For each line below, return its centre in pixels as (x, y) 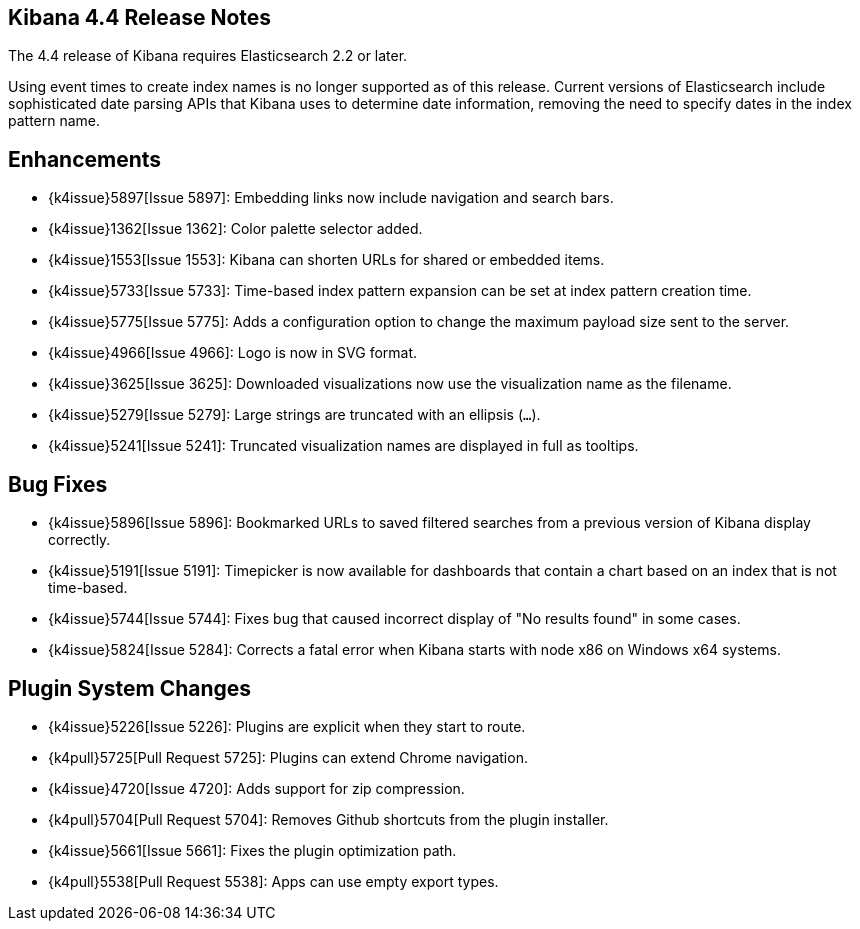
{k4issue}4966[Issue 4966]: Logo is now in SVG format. (233, 353)
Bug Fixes (58, 484)
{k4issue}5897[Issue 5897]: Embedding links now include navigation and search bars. (331, 198)
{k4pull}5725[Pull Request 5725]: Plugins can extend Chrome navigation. (288, 757)
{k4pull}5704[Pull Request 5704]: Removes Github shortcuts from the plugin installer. (328, 819)
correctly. (79, 540)
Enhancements (85, 159)
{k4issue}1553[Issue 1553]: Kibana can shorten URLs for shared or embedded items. (326, 260)
